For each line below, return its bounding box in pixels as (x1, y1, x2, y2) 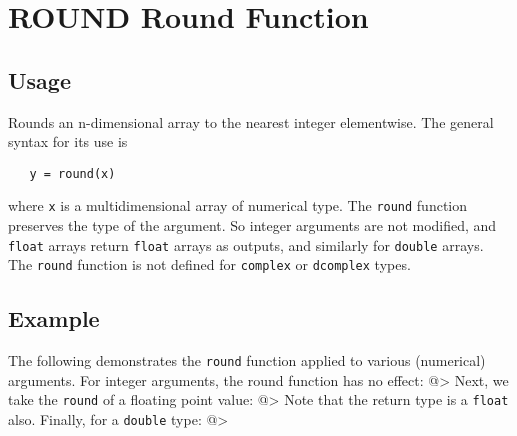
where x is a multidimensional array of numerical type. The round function (8, 195, 468, 216)
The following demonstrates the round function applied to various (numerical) (8, 350, 486, 371)
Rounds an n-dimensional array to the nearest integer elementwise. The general (8, 111, 494, 132)
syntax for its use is (8, 131, 128, 152)
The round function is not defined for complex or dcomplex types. (8, 254, 411, 275)
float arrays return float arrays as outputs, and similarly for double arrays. (8, 234, 484, 255)
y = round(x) (29, 166, 116, 181)
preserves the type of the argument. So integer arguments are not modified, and (8, 215, 497, 236)
